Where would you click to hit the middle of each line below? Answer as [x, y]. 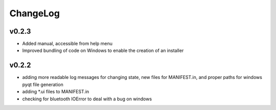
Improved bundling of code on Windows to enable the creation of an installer [103, 50]
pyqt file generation [43, 85]
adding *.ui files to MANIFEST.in [56, 92]
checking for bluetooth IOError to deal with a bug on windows [87, 99]
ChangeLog [34, 13]
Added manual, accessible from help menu [67, 44]
